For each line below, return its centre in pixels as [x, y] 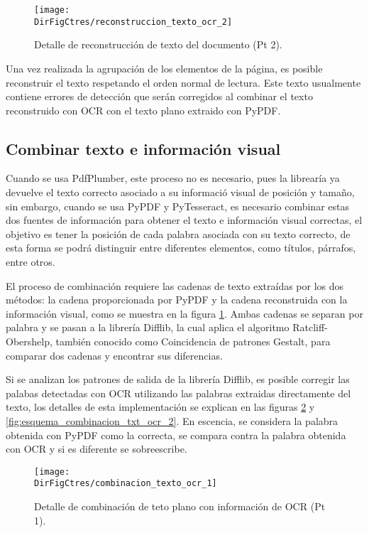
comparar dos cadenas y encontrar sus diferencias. [114, 355]
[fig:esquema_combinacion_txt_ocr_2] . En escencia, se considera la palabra [172, 420]
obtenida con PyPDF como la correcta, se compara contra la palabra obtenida [176, 435]
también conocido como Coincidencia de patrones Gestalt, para [193, 341]
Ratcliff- [310, 327]
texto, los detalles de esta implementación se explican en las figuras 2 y [160, 407]
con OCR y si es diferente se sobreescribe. [97, 449]
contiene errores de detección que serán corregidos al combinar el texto [159, 96]
